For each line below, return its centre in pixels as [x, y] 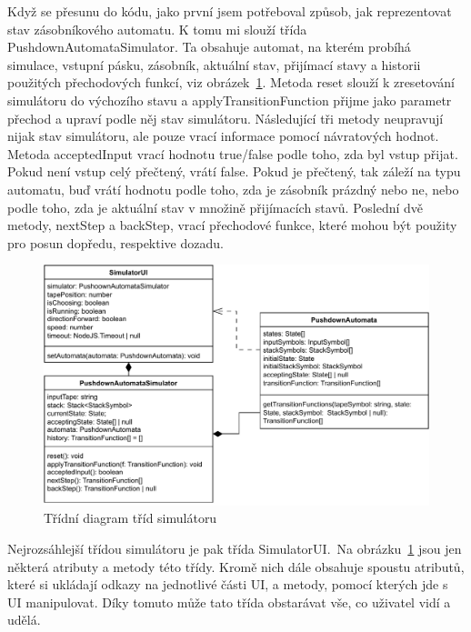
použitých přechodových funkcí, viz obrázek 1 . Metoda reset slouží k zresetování [231, 82]
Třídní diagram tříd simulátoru [130, 518]
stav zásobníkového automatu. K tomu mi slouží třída [157, 29]
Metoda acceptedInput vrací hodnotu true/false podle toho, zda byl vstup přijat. [233, 153]
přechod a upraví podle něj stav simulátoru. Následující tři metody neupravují [225, 118]
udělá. [24, 620]
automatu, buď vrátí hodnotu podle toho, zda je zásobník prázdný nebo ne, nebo [233, 189]
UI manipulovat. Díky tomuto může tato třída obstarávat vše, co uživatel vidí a [229, 602]
